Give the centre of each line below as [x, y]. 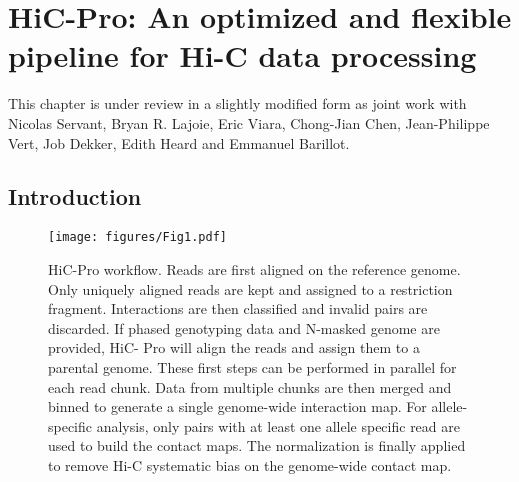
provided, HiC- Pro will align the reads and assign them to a [234, 347]
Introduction [75, 196]
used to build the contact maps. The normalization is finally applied [257, 445]
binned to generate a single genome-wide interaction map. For [237, 406]
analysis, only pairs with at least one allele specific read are [278, 425]
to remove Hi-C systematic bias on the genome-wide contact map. [250, 464]
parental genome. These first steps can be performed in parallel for [252, 366]
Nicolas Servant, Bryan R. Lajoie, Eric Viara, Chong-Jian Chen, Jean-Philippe [249, 122]
